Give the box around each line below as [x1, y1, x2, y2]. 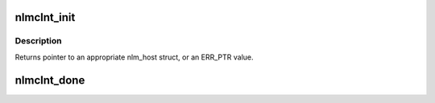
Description [14, 35, 62, 47]
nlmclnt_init [14, 10, 76, 24]
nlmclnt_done [14, 73, 85, 87]
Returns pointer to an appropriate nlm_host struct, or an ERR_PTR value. [14, 52, 254, 62]
